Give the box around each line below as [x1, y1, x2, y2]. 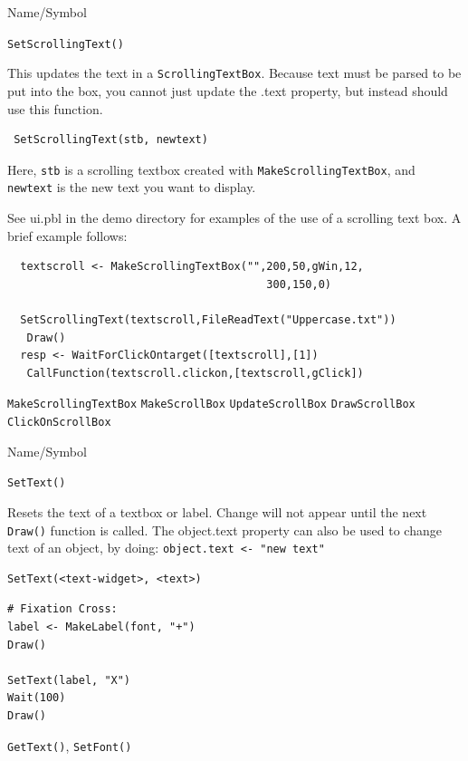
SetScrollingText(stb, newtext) [14, 133, 208, 147]
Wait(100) [7, 691, 66, 705]
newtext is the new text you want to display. [7, 178, 256, 197]
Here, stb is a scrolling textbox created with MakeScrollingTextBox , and [7, 159, 415, 178]
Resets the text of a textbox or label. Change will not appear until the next [7, 502, 427, 521]
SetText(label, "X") [7, 673, 131, 687]
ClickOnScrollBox [7, 416, 111, 429]
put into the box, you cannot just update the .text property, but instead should [7, 81, 448, 100]
